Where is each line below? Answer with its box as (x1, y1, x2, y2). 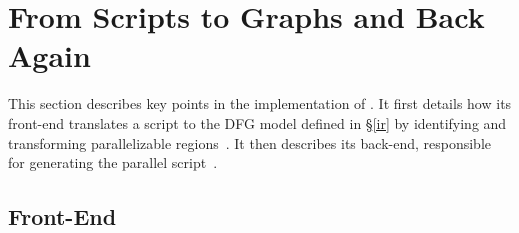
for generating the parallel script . (8, 152, 218, 173)
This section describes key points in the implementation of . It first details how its (8, 93, 512, 114)
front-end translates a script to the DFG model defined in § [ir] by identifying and (8, 112, 507, 133)
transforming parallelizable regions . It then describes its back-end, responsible (8, 132, 492, 153)
